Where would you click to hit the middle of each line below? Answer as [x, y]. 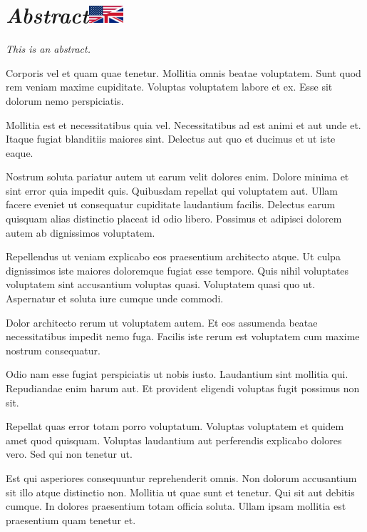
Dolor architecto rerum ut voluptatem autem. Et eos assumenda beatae [162, 322]
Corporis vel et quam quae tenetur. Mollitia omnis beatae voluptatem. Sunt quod [183, 72]
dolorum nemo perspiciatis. [65, 100]
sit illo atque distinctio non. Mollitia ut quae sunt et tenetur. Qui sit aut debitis [180, 492]
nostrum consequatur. [53, 350]
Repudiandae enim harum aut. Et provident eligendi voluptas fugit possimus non [183, 388]
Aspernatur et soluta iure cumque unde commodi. [115, 298]
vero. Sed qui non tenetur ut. [69, 454]
